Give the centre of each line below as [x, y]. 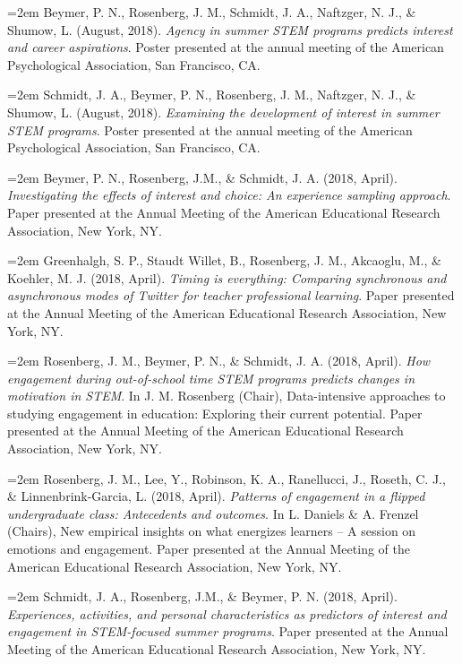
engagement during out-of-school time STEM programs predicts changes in [211, 378]
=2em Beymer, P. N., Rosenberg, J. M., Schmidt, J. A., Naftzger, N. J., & [212, 12]
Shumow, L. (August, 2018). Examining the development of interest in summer [223, 112]
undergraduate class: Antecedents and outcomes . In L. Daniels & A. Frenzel [213, 513]
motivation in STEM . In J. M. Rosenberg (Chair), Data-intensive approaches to [227, 396]
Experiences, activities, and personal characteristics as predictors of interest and [227, 613]
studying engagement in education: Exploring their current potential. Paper [215, 413]
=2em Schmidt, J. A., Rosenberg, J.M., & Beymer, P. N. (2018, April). [202, 596]
